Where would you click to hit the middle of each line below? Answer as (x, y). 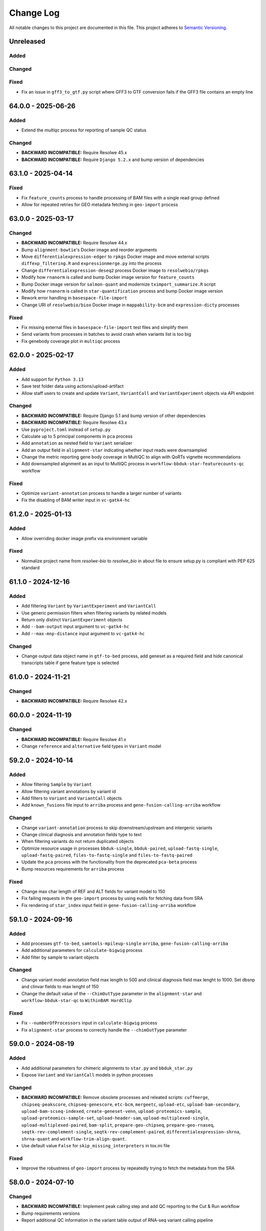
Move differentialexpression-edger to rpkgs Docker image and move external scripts (115, 257)
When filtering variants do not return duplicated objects (78, 842)
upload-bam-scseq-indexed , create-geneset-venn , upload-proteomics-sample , (112, 1111)
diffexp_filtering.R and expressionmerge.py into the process (92, 263)
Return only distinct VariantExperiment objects (72, 620)
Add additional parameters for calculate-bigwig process (82, 950)
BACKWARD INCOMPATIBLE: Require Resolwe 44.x (74, 243)
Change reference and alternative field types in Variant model (91, 746)
